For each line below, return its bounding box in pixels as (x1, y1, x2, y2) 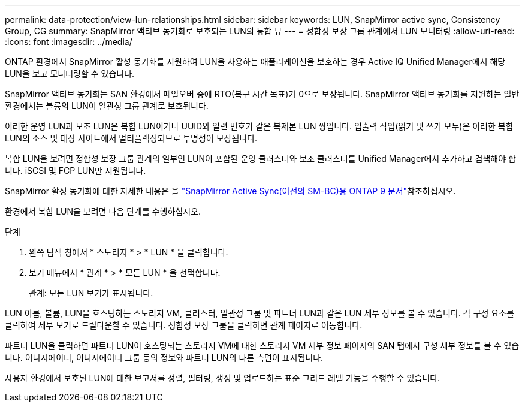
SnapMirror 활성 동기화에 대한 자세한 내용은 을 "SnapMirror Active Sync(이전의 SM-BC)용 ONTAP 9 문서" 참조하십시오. (5, 186, 456, 196)
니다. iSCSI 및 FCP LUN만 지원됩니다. (5, 165, 146, 176)
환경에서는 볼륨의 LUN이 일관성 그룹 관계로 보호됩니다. (5, 101, 209, 111)
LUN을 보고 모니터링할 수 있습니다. (5, 68, 135, 79)
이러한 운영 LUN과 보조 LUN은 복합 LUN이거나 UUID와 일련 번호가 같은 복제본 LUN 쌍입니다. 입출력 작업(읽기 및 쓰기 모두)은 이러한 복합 (5, 121, 514, 131)
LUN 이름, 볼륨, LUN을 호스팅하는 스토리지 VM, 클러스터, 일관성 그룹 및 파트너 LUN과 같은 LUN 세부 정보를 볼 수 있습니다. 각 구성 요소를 (5, 308, 514, 318)
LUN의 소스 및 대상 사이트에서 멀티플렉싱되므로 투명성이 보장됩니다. (5, 133, 258, 143)
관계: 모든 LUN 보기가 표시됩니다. (29, 288, 153, 298)
